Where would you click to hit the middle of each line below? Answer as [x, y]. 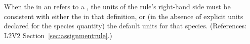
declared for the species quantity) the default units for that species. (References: [125, 26]
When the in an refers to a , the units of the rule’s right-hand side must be [117, 6]
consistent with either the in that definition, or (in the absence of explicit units [124, 16]
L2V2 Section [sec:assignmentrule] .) [58, 35]
